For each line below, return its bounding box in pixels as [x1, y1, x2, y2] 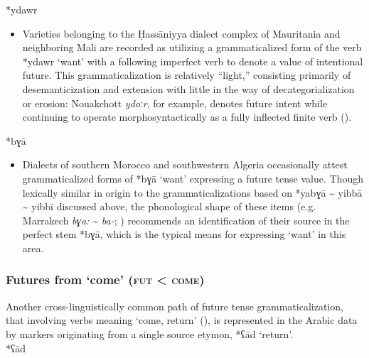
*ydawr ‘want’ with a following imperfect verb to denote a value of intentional [22, 53, 363, 68]
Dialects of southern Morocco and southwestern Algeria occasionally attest [22, 157, 348, 172]
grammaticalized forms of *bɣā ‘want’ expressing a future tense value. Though [22, 170, 363, 185]
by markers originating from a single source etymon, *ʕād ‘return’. [6, 326, 294, 341]
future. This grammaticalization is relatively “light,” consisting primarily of [22, 67, 351, 82]
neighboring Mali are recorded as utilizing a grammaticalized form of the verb [22, 40, 362, 55]
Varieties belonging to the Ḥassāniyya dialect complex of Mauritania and [22, 26, 341, 40]
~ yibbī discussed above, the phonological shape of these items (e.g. [22, 199, 316, 214]
